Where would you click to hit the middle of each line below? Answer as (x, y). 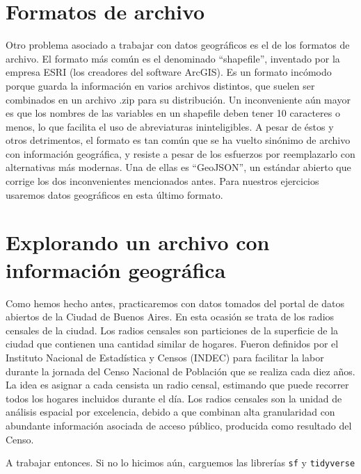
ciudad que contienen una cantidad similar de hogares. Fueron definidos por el (172, 344)
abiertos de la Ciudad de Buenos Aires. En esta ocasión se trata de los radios (170, 317)
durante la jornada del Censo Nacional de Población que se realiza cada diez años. (180, 371)
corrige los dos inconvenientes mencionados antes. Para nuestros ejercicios (162, 181)
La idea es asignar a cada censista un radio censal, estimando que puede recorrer (177, 385)
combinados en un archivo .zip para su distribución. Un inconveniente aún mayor (178, 99)
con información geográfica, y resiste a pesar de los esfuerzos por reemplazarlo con (180, 153)
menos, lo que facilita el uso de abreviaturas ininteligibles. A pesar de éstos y (170, 126)
